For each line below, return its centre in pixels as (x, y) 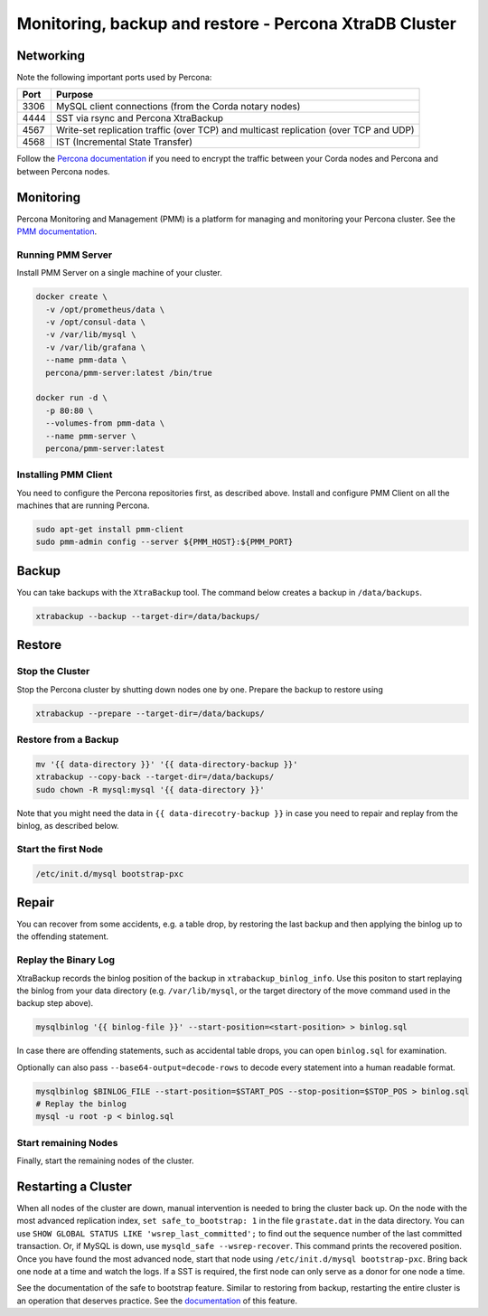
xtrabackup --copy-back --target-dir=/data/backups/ (155, 777)
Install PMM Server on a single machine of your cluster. (120, 273)
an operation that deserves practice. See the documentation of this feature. (157, 1301)
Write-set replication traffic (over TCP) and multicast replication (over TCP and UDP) (235, 130)
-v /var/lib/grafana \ (96, 347)
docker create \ (72, 297)
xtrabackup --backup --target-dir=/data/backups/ (148, 616)
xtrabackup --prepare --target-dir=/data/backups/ (150, 713)
